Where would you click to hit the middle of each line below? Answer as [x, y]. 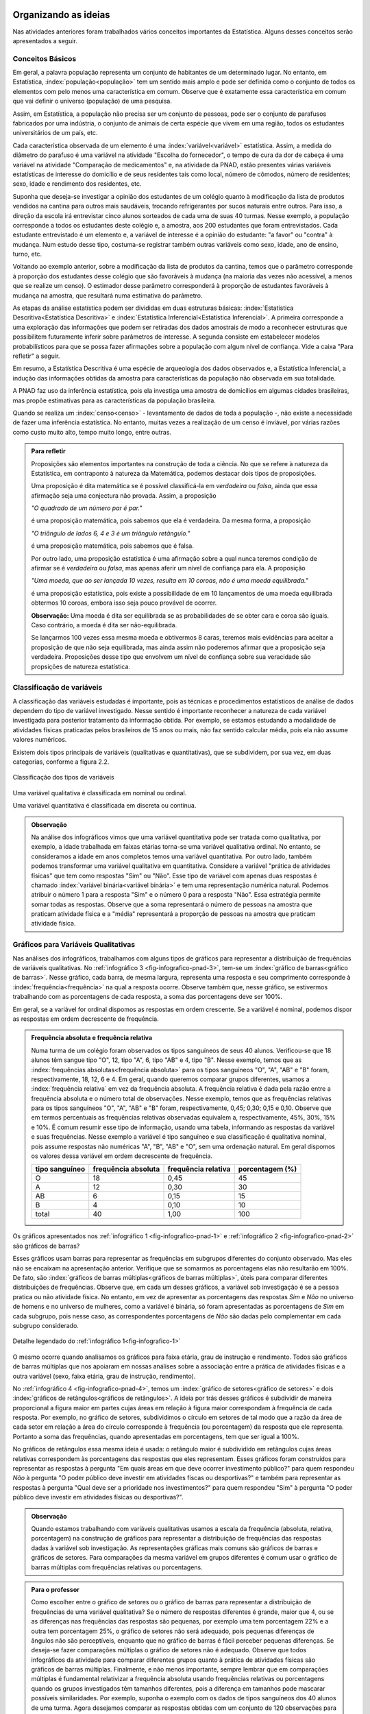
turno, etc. [27, 254]
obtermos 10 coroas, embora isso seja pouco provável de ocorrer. [124, 603]
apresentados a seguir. [45, 40]
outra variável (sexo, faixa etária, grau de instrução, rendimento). [104, 1376]
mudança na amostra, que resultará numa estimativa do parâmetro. [108, 295]
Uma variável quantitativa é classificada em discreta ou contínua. [104, 806]
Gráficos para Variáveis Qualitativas [74, 945]
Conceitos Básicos [45, 58]
